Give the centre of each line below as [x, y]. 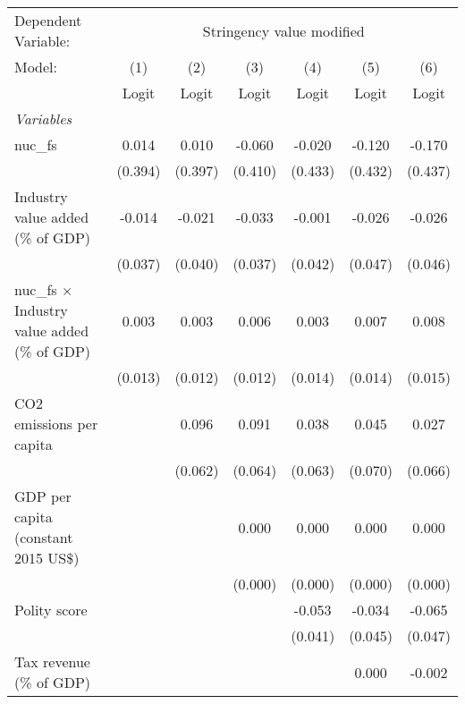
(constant [44, 537]
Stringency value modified [283, 30]
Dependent [48, 20]
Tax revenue [52, 662]
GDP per [43, 496]
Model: [36, 67]
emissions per [56, 424]
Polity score [51, 610]
